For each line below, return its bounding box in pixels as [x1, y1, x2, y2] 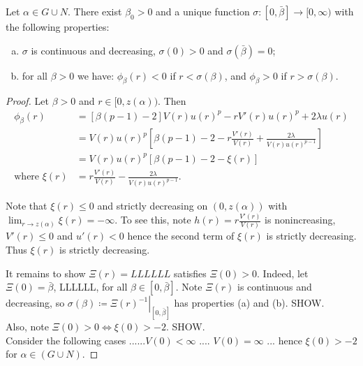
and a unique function [156, 4, 250, 18]
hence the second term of [127, 228, 235, 243]
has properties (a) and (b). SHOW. [174, 295, 325, 310]
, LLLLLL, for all [53, 279, 128, 294]
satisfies [173, 265, 207, 280]
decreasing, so [6, 295, 65, 310]
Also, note [6, 319, 49, 334]
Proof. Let [6, 94, 49, 108]
